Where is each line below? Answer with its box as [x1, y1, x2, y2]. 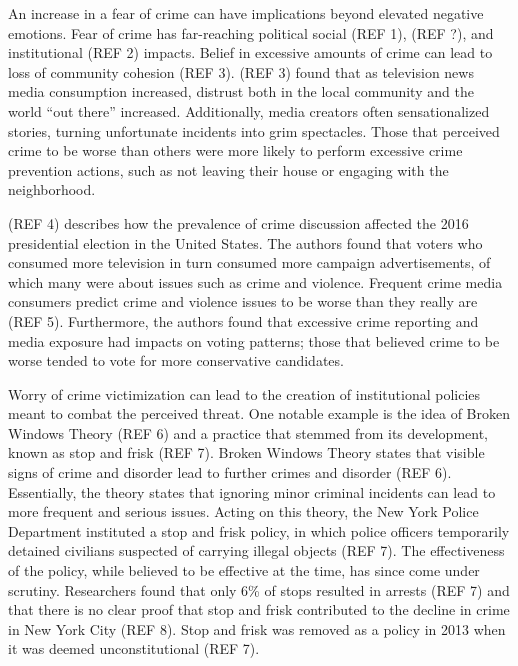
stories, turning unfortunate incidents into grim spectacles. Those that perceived [8, 120, 500, 141]
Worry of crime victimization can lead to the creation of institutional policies [8, 383, 481, 404]
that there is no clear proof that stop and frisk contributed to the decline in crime [8, 599, 510, 620]
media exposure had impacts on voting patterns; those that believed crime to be [8, 330, 500, 351]
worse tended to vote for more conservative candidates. [8, 350, 344, 371]
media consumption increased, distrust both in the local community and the [8, 81, 474, 102]
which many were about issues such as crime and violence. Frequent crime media [8, 271, 503, 292]
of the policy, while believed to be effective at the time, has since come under [8, 560, 480, 581]
